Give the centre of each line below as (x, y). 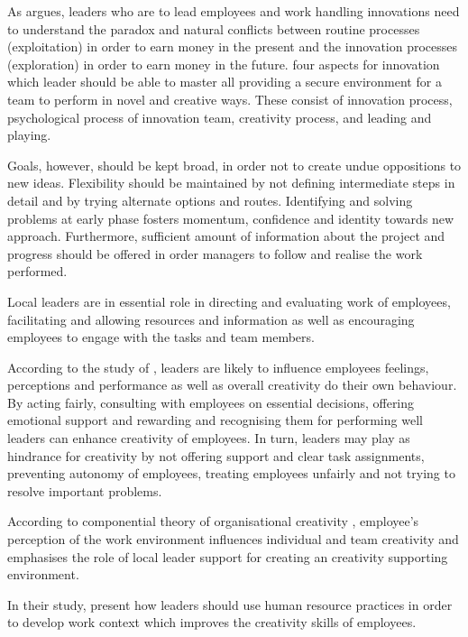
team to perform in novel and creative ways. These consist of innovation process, (230, 99)
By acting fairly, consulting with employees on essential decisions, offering (211, 402)
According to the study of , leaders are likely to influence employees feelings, (218, 367)
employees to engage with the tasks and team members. (161, 337)
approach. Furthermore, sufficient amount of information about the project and (226, 236)
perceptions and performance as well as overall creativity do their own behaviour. (232, 385)
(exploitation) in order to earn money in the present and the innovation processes (233, 46)
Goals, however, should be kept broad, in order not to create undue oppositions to (234, 165)
